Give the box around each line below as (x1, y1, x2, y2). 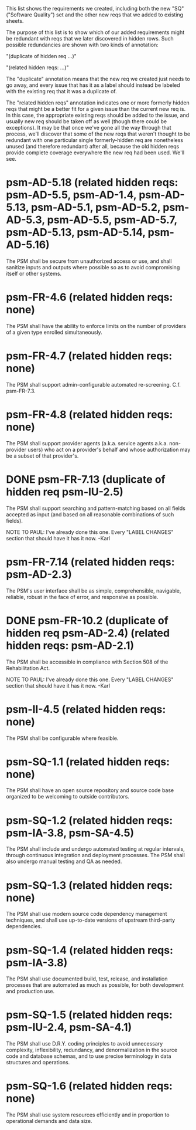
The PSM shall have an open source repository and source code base (6, 787, 174, 794)
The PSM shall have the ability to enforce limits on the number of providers (6, 322, 186, 329)
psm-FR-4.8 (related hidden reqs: (6, 408, 173, 421)
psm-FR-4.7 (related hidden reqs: (6, 349, 173, 363)
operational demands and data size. (6, 1118, 92, 1125)
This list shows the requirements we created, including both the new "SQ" (6, 5, 184, 12)
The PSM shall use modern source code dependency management (6, 911, 167, 918)
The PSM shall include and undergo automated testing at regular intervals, (6, 845, 185, 852)
